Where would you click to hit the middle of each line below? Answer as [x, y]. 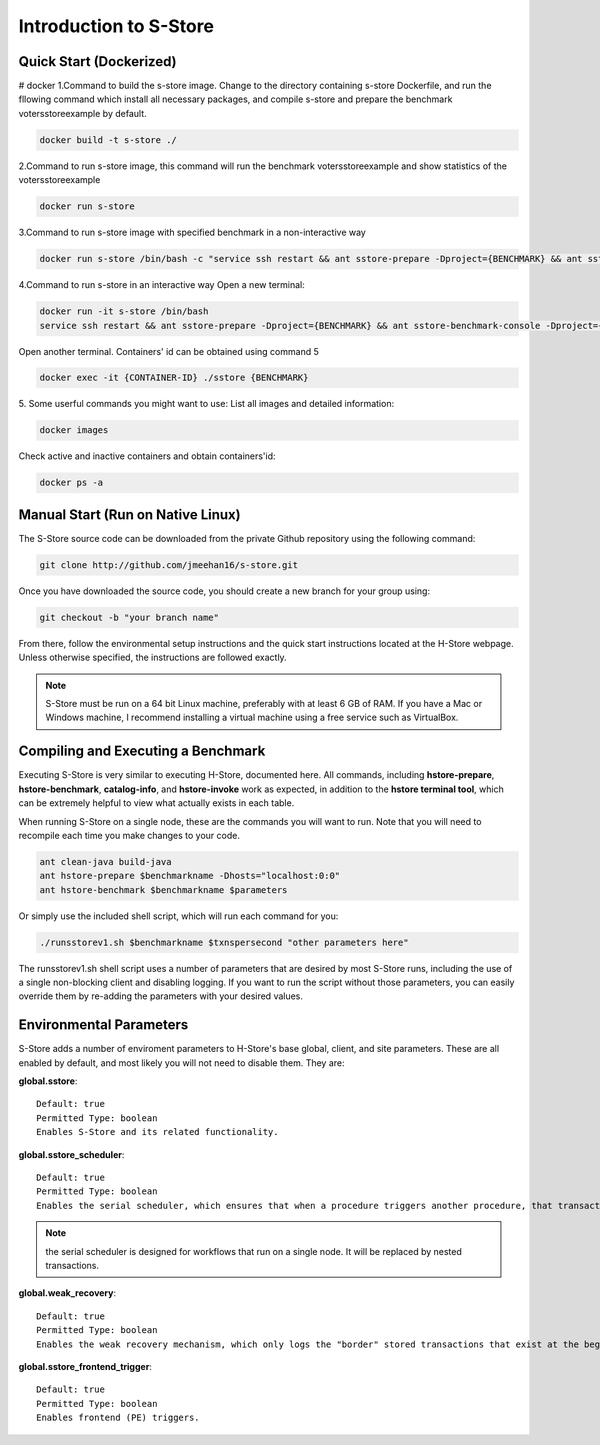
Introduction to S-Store [116, 26]
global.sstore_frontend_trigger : [85, 1366]
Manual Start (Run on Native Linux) [129, 514]
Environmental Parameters [103, 1025]
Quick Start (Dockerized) [97, 61]
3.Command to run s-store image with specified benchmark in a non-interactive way [192, 232]
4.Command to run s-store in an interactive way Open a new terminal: [161, 285]
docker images [74, 430]
